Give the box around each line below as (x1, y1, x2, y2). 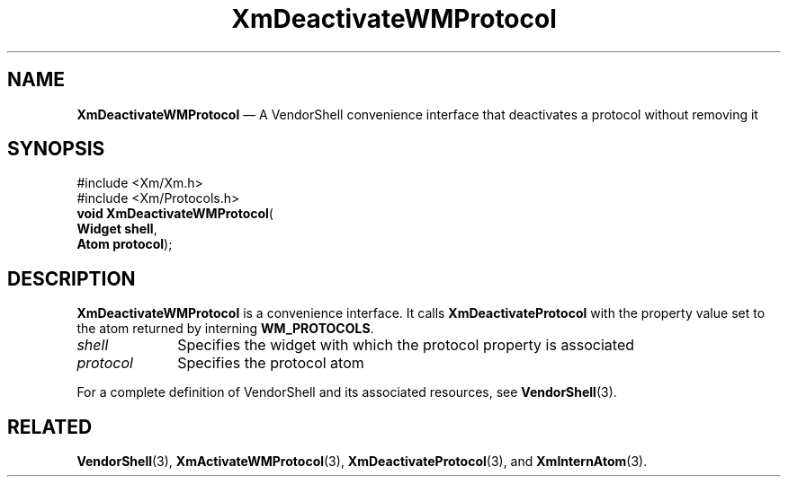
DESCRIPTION (7, 267, 136, 290)
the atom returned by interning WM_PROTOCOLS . (76, 321, 374, 337)
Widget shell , (76, 221, 157, 237)
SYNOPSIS (7, 137, 105, 161)
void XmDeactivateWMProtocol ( (76, 206, 273, 222)
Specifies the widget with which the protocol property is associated (177, 336, 635, 355)
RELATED (7, 415, 93, 438)
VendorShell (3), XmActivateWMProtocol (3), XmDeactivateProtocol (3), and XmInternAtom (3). (76, 453, 648, 470)
